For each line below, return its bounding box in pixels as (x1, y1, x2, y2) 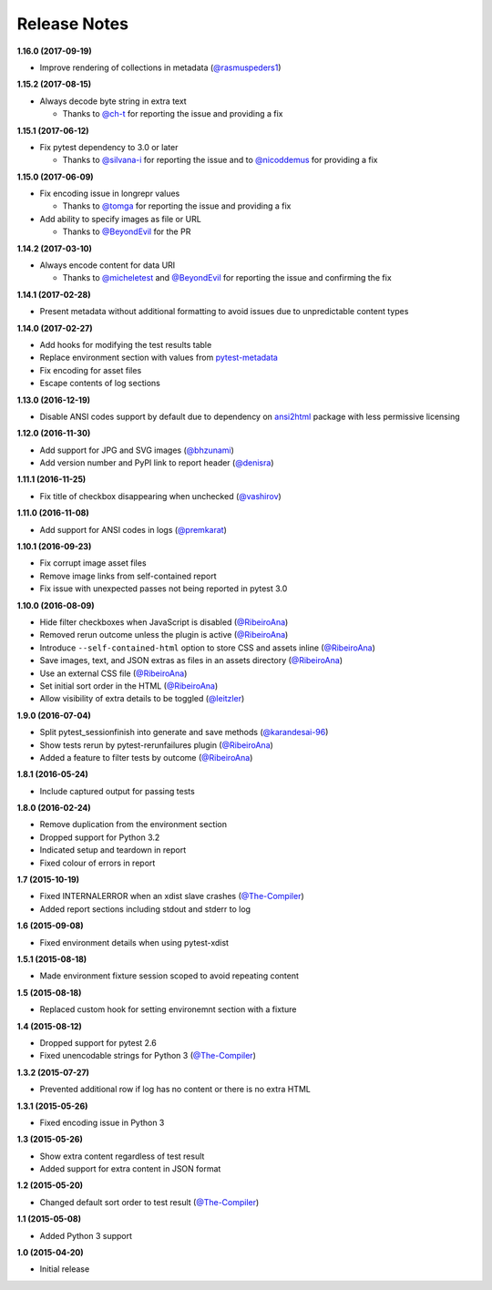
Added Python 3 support (39, 1230, 132, 1241)
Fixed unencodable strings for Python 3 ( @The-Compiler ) (39, 1050, 257, 1061)
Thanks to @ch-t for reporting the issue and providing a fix (62, 108, 283, 119)
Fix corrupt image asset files (39, 558, 147, 568)
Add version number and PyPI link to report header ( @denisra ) (39, 457, 274, 468)
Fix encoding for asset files (39, 364, 142, 375)
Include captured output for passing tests (39, 785, 195, 796)
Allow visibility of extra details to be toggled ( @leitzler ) (39, 693, 245, 704)
